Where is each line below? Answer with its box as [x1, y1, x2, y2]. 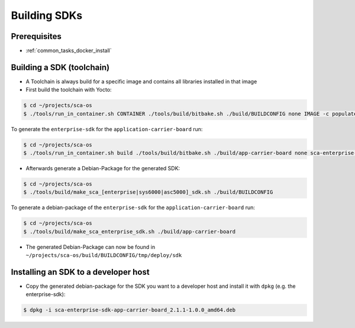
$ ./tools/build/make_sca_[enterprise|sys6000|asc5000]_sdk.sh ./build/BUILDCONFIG [23, 189, 273, 196]
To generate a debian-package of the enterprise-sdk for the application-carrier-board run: [11, 204, 256, 211]
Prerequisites [11, 31, 62, 41]
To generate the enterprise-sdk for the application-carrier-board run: [11, 125, 203, 132]
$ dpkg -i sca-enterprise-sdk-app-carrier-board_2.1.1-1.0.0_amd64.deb [23, 307, 236, 313]
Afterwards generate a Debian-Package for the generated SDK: [25, 165, 180, 172]
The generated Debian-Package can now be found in [25, 243, 156, 251]
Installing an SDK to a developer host [11, 267, 150, 277]
